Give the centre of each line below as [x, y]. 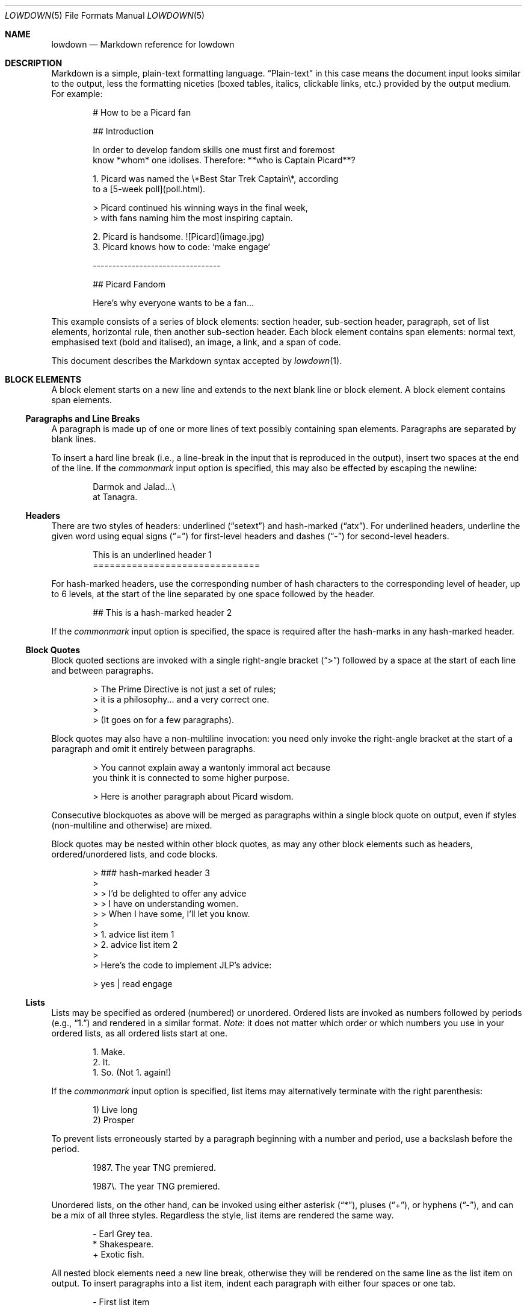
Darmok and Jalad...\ [134, 487]
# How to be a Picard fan [142, 112]
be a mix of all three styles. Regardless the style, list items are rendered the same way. [223, 1215]
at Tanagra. [115, 497]
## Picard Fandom [129, 284]
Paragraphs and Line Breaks [83, 418]
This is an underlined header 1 [152, 555]
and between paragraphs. [102, 670]
